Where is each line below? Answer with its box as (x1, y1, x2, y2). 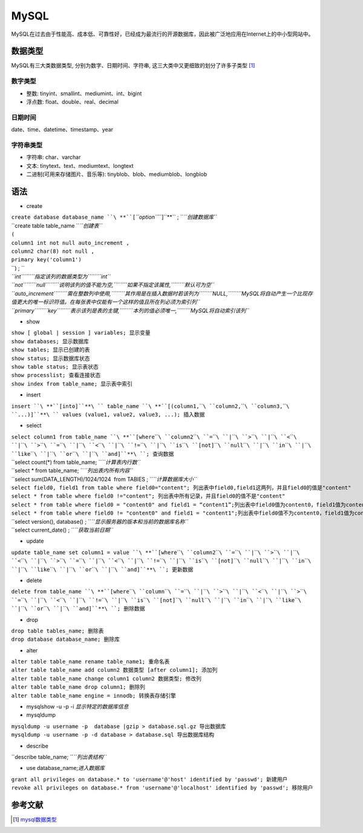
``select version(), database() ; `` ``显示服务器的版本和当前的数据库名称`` (11, 518, 189, 525)
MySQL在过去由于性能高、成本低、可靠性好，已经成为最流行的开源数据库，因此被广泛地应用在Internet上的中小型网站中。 (11, 30, 314, 38)
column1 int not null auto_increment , (11, 239, 129, 246)
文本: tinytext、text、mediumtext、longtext (26, 162, 134, 169)
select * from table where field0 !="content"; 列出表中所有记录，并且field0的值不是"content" (11, 493, 286, 500)
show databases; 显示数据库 (11, 338, 89, 345)
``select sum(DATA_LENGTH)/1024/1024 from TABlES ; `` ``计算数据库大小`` (11, 475, 197, 483)
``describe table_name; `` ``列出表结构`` (11, 754, 107, 760)
